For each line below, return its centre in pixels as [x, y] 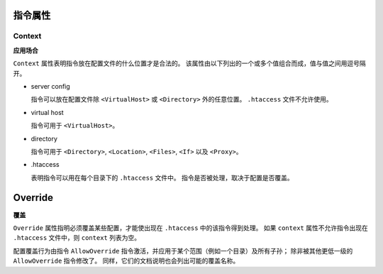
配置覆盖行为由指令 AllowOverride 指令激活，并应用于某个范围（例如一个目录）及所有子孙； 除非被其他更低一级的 [183, 251]
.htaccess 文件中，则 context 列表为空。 [77, 238]
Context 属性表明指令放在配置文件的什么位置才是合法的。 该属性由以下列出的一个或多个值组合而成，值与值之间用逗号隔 [189, 63]
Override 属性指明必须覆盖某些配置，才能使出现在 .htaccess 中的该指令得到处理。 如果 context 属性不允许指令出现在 [190, 228]
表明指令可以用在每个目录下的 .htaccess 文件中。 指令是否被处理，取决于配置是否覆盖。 [162, 177]
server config [50, 86]
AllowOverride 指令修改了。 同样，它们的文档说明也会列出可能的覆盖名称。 [126, 261]
